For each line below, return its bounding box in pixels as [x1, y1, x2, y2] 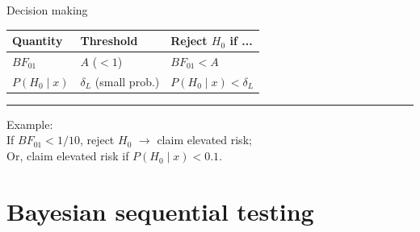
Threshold [80, 32, 138, 49]
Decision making [6, 2, 88, 18]
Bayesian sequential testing [6, 194, 314, 227]
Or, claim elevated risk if [6, 147, 129, 164]
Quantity [12, 32, 63, 49]
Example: [6, 115, 53, 132]
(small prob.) [94, 72, 160, 89]
